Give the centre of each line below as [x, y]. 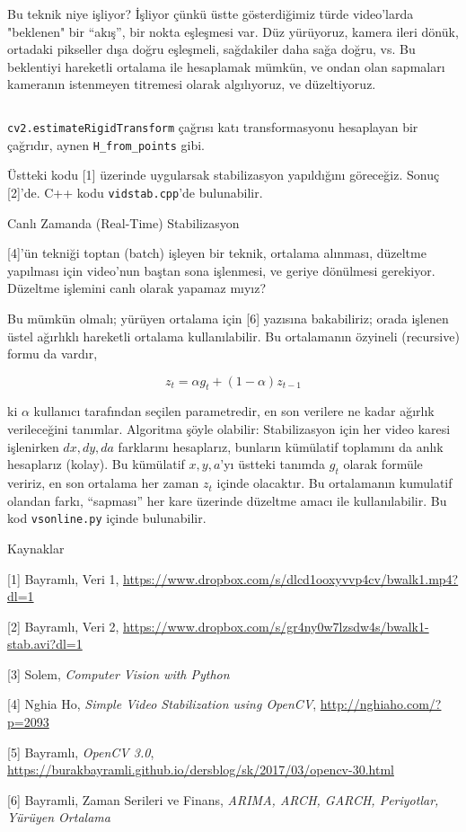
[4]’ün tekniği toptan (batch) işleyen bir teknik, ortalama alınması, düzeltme [217, 253]
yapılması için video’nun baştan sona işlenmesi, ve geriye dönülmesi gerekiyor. [221, 270]
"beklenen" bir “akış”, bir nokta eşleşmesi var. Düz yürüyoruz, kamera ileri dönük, [233, 31]
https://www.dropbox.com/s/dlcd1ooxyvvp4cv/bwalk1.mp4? [291, 578]
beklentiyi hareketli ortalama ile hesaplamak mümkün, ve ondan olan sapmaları [226, 66]
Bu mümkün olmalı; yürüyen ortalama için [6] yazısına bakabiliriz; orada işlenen [228, 318]
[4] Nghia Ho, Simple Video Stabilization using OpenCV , [162, 704]
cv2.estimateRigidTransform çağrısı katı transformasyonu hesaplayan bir [213, 126]
